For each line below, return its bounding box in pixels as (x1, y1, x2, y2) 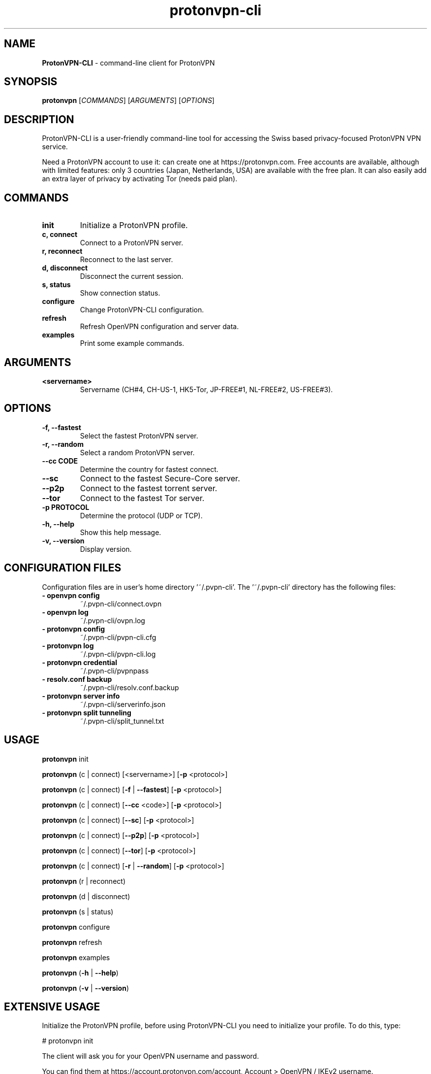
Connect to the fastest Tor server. (80, 493, 205, 503)
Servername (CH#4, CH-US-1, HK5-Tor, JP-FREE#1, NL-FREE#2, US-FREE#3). (80, 385, 333, 394)
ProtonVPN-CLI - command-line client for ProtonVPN (42, 58, 215, 67)
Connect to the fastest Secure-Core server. (80, 473, 240, 483)
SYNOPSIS (4, 75, 58, 88)
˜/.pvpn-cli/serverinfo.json (80, 700, 166, 708)
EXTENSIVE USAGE (4, 1000, 100, 1013)
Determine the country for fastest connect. (80, 465, 218, 473)
